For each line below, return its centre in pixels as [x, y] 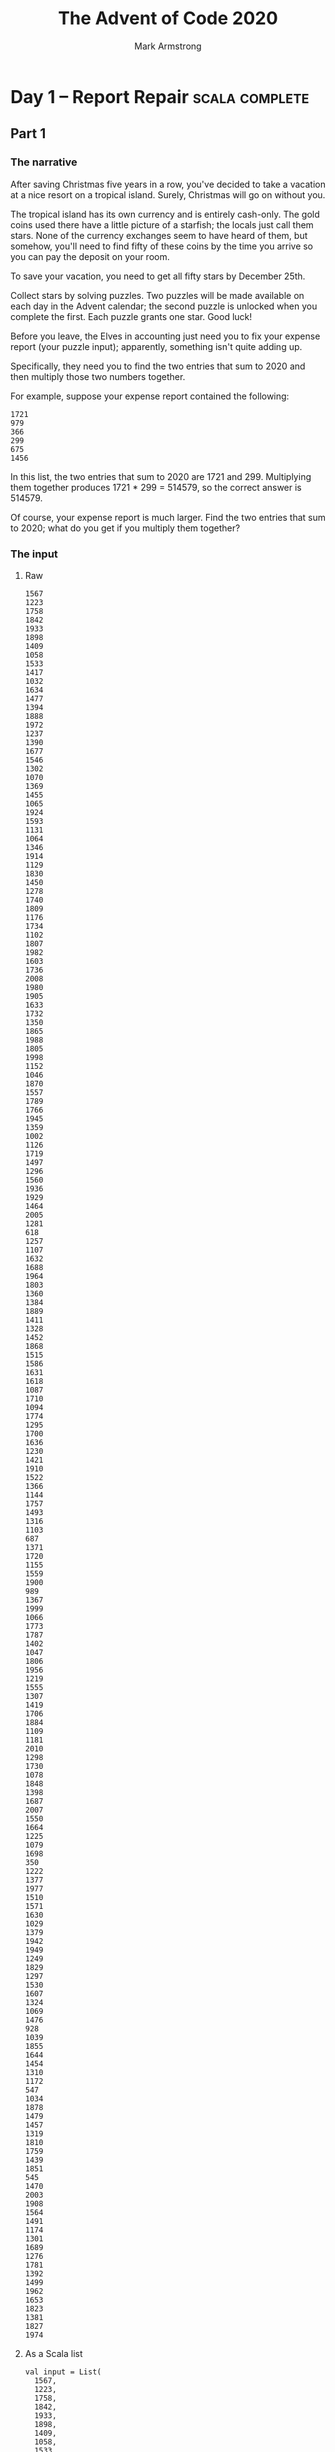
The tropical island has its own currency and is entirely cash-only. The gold [165, 214]
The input [34, 554]
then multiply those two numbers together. [98, 376]
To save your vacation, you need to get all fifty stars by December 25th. [158, 276]
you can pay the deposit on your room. [90, 256]
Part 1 [28, 133]
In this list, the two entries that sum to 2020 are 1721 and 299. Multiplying [161, 476]
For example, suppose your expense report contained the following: [150, 396]
